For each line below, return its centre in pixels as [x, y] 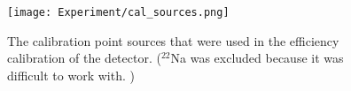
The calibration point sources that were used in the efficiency [173, 40]
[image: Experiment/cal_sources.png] [118, 12]
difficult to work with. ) [71, 75]
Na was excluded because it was [257, 58]
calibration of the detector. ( [84, 58]
